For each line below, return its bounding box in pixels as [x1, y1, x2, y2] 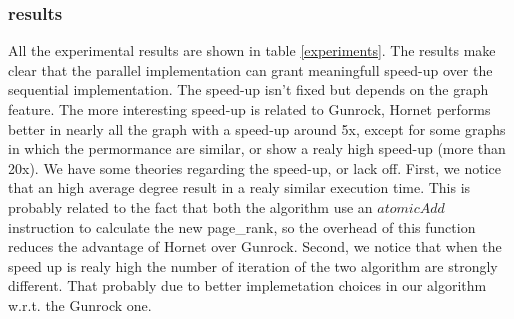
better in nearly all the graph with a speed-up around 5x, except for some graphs [8, 118, 506, 139]
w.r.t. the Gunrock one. [8, 294, 152, 315]
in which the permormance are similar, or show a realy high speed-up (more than [8, 138, 506, 159]
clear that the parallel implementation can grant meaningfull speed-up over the [8, 59, 493, 80]
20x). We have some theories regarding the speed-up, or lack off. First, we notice [8, 157, 501, 178]
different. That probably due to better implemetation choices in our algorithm [8, 275, 487, 296]
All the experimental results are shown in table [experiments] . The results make [8, 40, 496, 61]
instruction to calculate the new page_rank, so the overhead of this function [8, 216, 476, 237]
